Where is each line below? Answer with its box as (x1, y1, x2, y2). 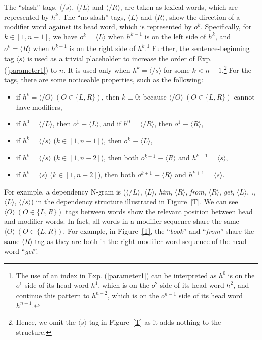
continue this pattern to (16, 289, 90, 300)
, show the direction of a (165, 11, 240, 22)
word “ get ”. (4, 246, 38, 256)
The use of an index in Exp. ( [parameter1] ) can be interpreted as (16, 270, 217, 280)
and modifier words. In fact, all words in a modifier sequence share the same (4, 216, 239, 226)
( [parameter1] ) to (4, 64, 57, 75)
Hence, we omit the (16, 317, 76, 327)
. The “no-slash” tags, (58, 11, 126, 22)
